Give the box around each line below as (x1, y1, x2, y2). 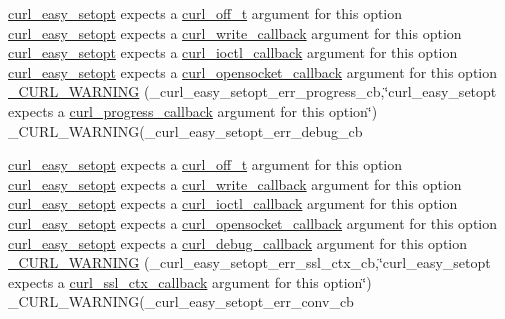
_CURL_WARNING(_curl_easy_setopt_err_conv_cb (8, 291, 354, 312)
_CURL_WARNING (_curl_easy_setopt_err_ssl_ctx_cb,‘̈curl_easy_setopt (8, 252, 491, 273)
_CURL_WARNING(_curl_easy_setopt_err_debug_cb (8, 120, 363, 141)
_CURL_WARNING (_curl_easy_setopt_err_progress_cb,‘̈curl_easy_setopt (8, 81, 497, 102)
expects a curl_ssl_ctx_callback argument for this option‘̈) (8, 271, 372, 292)
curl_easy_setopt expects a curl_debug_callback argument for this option (8, 232, 467, 253)
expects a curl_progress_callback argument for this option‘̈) (8, 100, 378, 121)
